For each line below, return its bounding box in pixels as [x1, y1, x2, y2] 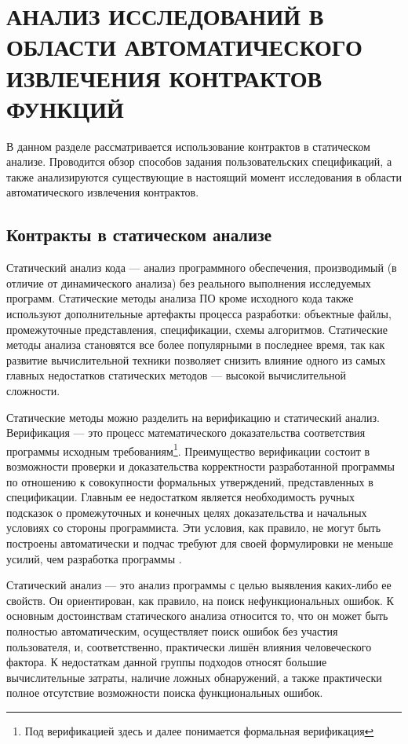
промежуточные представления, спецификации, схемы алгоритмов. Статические [6, 321, 388, 337]
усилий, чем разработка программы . [6, 550, 182, 566]
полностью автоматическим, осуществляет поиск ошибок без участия [6, 622, 338, 639]
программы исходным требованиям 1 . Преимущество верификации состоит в [6, 440, 370, 459]
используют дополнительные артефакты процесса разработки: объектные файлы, [6, 306, 392, 322]
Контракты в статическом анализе [6, 222, 271, 247]
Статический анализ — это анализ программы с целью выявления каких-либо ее [6, 577, 392, 593]
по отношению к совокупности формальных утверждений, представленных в [6, 473, 373, 489]
